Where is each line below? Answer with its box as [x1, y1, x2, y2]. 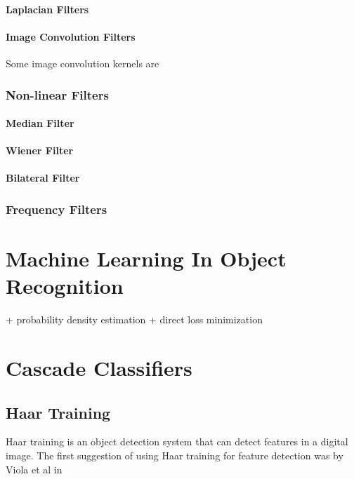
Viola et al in [6, 461, 63, 476]
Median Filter [6, 116, 74, 130]
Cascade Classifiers [6, 353, 192, 382]
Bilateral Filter [6, 170, 80, 185]
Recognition [6, 271, 124, 300]
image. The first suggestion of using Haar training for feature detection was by [6, 447, 343, 462]
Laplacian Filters [6, 1, 89, 16]
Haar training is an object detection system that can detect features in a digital [6, 434, 348, 449]
